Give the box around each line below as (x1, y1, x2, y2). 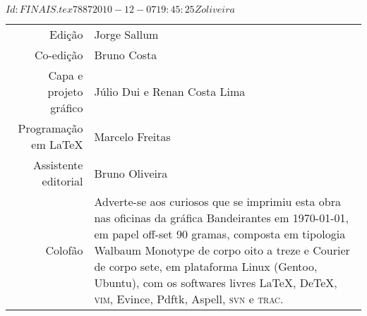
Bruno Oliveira (94, 164, 168, 181)
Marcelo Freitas (94, 128, 171, 145)
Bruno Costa (94, 47, 157, 63)
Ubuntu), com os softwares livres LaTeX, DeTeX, (94, 274, 337, 291)
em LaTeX (31, 136, 83, 152)
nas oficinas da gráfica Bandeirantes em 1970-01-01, (94, 209, 349, 226)
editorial (42, 173, 83, 189)
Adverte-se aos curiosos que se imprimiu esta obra (94, 193, 341, 209)
